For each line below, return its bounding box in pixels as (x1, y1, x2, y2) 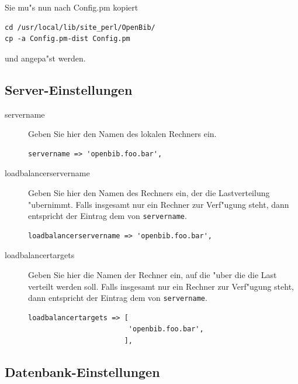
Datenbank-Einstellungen (5, 363, 160, 380)
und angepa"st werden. (5, 52, 86, 64)
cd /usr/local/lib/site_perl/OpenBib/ (5, 23, 155, 32)
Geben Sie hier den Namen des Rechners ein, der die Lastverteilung (28, 186, 270, 198)
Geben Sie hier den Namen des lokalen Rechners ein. (28, 128, 217, 140)
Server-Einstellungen (5, 80, 133, 98)
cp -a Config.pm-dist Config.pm (5, 35, 130, 43)
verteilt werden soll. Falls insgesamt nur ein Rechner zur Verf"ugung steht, (28, 280, 294, 292)
